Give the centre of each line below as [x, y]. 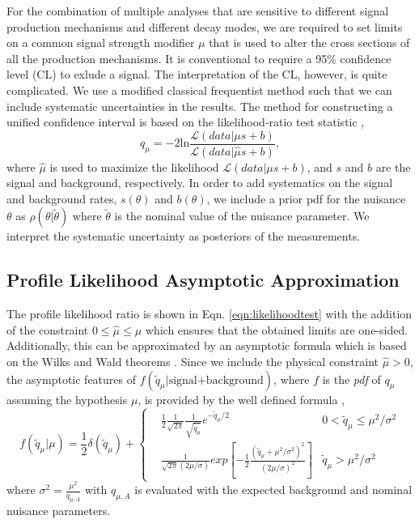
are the [393, 166]
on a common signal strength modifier [101, 43]
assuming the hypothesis [67, 399]
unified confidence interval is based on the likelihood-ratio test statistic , [186, 122]
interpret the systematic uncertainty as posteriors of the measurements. [184, 236]
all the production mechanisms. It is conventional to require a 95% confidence [199, 58]
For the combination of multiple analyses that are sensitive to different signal [198, 11]
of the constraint [48, 329]
